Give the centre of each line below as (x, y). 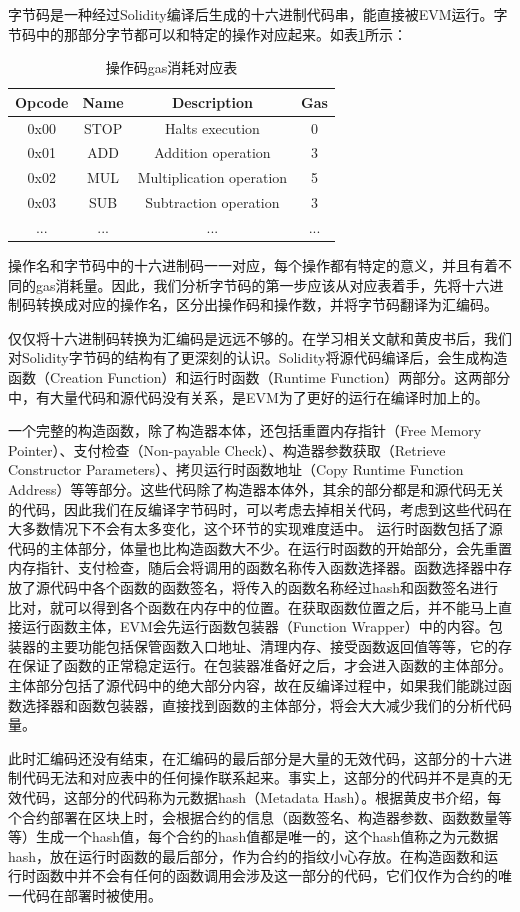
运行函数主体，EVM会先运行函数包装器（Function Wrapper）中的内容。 (255, 626)
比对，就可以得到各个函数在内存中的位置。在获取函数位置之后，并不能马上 (253, 606)
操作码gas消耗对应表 (171, 67)
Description (212, 101)
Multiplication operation (212, 177)
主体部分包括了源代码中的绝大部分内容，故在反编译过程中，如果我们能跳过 (253, 684)
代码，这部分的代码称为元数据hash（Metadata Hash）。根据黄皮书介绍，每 (261, 796)
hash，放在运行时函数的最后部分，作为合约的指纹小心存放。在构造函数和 (246, 855)
